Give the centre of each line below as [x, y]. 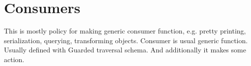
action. [14, 59]
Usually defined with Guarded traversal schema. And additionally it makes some [125, 50]
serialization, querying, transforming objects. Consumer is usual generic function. [126, 40]
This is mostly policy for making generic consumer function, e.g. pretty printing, [125, 31]
